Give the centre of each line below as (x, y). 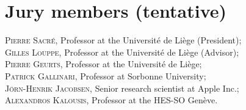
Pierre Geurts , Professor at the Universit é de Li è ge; (103, 64)
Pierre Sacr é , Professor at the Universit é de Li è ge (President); (123, 40)
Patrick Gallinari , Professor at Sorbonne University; (106, 75)
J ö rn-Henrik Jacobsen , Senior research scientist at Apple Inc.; (122, 88)
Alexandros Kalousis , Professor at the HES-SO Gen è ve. (111, 100)
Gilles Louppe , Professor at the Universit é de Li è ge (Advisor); (122, 52)
